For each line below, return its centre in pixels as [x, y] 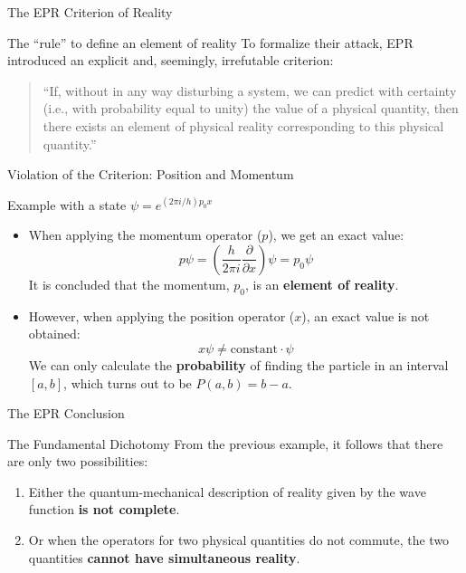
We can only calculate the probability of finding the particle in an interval [238, 364]
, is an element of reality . [322, 284]
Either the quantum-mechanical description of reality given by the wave [227, 491]
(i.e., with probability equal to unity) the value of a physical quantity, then [251, 108]
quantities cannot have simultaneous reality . [164, 557]
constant [254, 349]
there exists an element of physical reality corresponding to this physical [243, 125]
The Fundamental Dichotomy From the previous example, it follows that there [225, 443]
